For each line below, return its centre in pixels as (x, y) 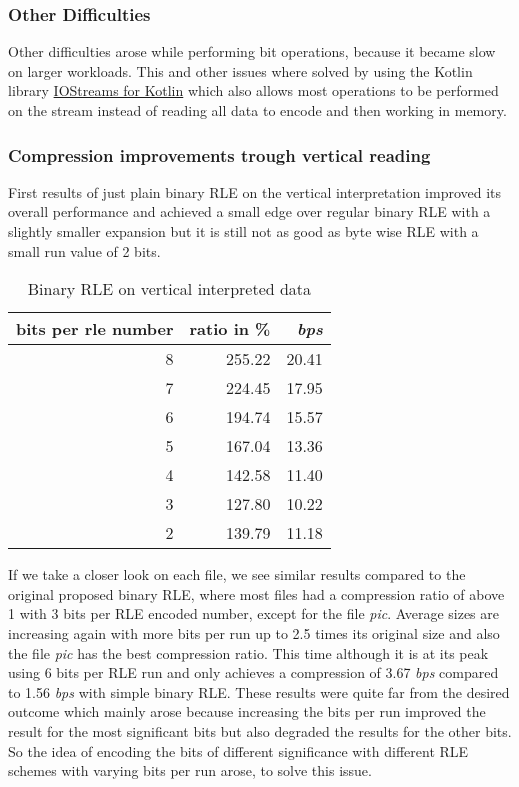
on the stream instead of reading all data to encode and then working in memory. (257, 110)
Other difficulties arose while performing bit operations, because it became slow (252, 51)
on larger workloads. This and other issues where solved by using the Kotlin (240, 70)
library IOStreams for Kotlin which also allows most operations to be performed (253, 90)
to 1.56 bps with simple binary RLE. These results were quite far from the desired (259, 691)
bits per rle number (95, 329)
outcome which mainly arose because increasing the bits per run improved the (247, 711)
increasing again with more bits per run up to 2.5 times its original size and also (254, 632)
